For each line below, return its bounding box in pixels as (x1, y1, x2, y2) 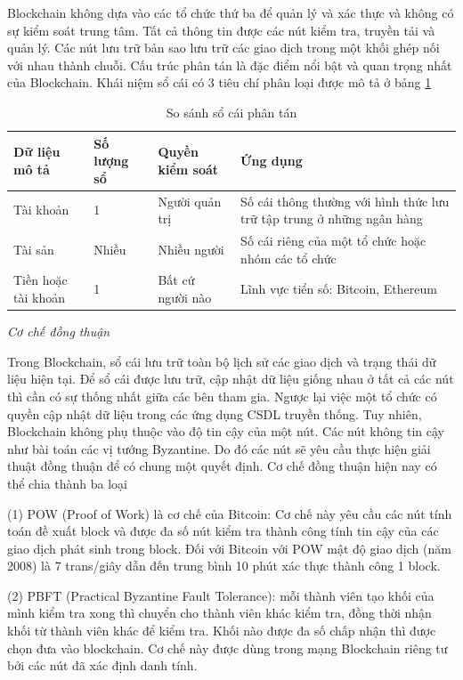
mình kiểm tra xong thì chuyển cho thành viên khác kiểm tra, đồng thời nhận (7, 603, 432, 622)
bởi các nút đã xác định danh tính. (7, 656, 198, 675)
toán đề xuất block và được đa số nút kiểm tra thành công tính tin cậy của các (7, 522, 439, 540)
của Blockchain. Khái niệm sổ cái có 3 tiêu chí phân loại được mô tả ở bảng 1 (7, 73, 432, 92)
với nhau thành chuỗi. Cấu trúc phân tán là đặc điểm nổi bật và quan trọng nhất (7, 55, 452, 74)
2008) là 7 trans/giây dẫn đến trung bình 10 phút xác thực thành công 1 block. (7, 556, 441, 575)
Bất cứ (158, 271, 195, 289)
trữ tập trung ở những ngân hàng (240, 209, 423, 228)
